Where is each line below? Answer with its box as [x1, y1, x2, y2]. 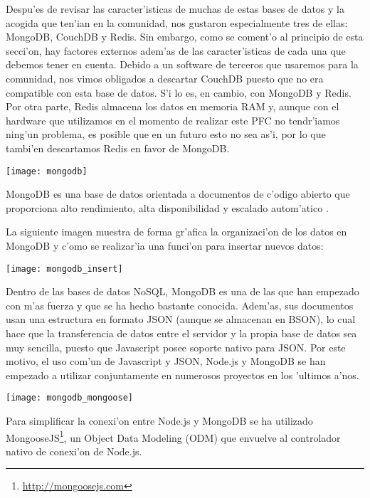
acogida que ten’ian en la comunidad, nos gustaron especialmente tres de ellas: [6, 15, 348, 30]
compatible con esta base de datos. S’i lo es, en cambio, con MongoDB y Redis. [6, 85, 351, 100]
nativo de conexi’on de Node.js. [6, 443, 142, 458]
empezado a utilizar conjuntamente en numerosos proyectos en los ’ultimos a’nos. [6, 367, 359, 382]
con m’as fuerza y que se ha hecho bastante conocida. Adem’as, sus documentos [6, 297, 354, 312]
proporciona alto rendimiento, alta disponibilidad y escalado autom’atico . [6, 200, 329, 215]
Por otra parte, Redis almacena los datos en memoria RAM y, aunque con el [6, 99, 339, 114]
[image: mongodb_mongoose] [6, 393, 133, 403]
